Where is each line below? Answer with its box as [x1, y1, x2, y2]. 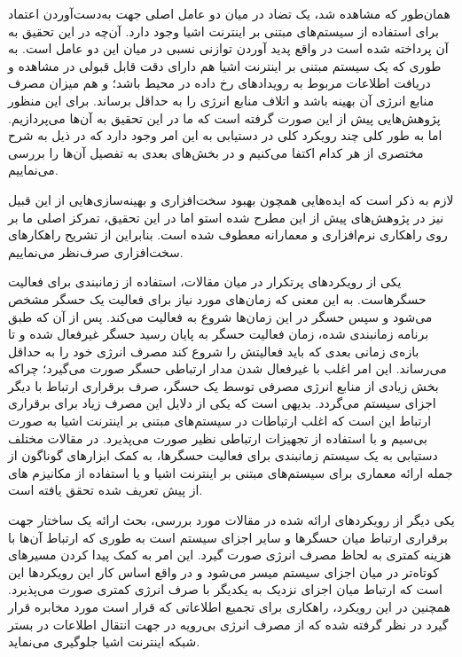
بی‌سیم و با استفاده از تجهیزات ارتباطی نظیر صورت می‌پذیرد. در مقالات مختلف [8, 428, 427, 447]
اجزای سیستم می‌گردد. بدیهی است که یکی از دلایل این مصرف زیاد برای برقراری [8, 394, 436, 412]
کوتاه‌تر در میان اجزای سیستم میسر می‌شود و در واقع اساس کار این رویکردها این [8, 562, 439, 581]
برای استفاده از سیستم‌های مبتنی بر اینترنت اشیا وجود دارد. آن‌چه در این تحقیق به [8, 21, 439, 40]
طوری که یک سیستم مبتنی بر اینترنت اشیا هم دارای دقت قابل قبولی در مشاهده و [8, 56, 442, 74]
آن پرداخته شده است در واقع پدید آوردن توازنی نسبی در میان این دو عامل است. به [8, 39, 449, 58]
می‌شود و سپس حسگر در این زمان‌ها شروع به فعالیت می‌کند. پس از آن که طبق [8, 307, 433, 325]
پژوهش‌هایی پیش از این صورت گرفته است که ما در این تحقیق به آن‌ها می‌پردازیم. [8, 108, 441, 127]
